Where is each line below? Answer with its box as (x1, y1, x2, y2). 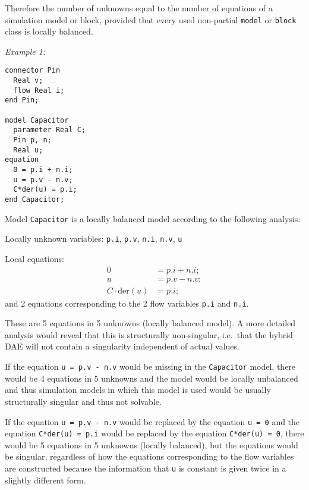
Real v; (13, 76, 43, 85)
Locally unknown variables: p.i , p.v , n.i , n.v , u (5, 232, 182, 245)
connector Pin (5, 66, 61, 75)
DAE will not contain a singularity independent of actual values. (5, 340, 239, 352)
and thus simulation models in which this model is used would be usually (5, 383, 271, 396)
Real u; (13, 145, 43, 154)
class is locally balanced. (5, 25, 93, 38)
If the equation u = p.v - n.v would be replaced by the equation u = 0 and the (5, 415, 300, 427)
